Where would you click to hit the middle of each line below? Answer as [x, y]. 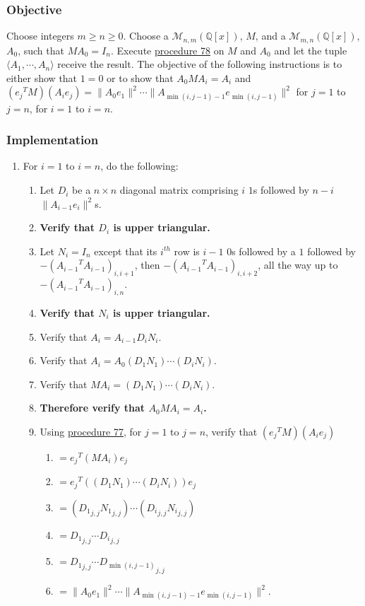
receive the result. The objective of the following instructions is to [200, 64]
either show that [42, 77]
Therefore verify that [92, 408]
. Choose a [146, 36]
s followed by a [264, 251]
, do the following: [139, 166]
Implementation [53, 140]
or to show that [140, 77]
